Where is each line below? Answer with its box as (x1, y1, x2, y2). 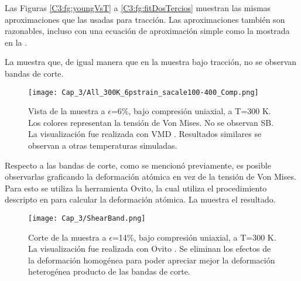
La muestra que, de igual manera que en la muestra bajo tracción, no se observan (5, 56, 297, 68)
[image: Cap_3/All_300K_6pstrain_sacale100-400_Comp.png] (28, 88, 259, 97)
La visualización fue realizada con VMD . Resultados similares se (28, 128, 262, 140)
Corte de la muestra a (28, 231, 107, 243)
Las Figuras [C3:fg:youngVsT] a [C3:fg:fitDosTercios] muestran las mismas (5, 2, 271, 13)
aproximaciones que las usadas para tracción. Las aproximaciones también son (5, 13, 285, 25)
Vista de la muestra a (28, 105, 105, 117)
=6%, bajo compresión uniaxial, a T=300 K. (111, 105, 271, 117)
